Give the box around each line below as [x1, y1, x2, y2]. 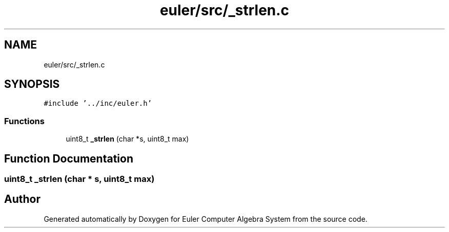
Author [4, 193, 40, 206]
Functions [4, 115, 45, 126]
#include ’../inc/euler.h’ [44, 99, 152, 108]
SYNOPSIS [4, 78, 60, 91]
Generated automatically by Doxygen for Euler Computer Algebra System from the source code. [44, 214, 368, 223]
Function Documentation [4, 152, 133, 165]
